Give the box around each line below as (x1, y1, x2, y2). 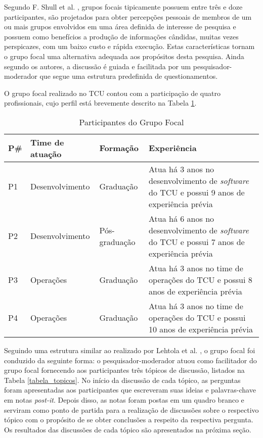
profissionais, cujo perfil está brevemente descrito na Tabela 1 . (4, 98, 197, 108)
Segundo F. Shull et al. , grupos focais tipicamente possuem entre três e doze (4, 2, 243, 12)
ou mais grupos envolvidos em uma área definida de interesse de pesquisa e (4, 21, 236, 32)
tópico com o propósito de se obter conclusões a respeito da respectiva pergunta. (4, 414, 253, 425)
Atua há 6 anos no (149, 212, 214, 224)
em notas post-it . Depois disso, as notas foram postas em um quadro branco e (4, 394, 244, 405)
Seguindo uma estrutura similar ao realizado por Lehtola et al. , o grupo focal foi (4, 345, 255, 355)
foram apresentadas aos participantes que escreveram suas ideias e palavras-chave (4, 384, 256, 395)
